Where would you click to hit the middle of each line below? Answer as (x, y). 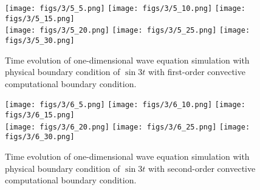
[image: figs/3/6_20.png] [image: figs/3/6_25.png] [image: (128, 127)
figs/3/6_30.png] (40, 137)
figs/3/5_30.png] (40, 40)
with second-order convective (202, 168)
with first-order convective (197, 72)
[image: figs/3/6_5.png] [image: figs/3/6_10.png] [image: (125, 105)
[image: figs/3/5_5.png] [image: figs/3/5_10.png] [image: (125, 8)
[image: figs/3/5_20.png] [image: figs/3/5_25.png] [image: (128, 31)
